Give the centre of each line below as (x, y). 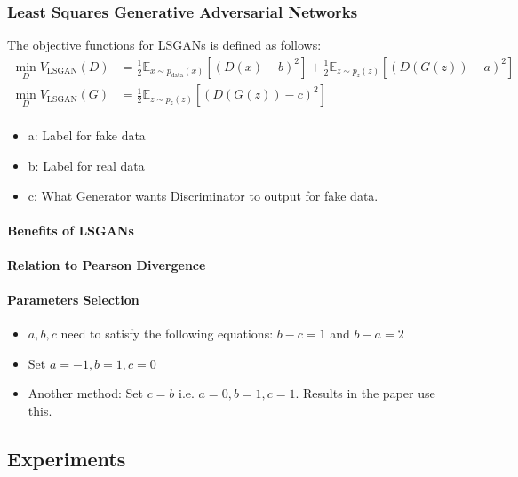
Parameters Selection (73, 300)
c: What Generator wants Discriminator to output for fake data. (203, 195)
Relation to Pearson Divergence (107, 264)
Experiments (67, 459)
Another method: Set (85, 393)
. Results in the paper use (365, 393)
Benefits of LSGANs (71, 230)
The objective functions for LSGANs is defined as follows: (164, 45)
